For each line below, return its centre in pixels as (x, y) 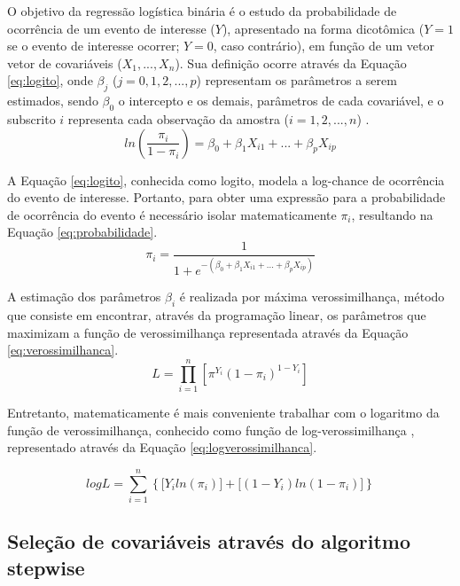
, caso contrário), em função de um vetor (324, 46)
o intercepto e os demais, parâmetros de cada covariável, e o (281, 101)
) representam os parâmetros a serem (296, 80)
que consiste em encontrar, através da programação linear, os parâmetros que (217, 315)
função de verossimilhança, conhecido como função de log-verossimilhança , (211, 430)
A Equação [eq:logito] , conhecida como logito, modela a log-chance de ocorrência (226, 180)
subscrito (31, 118)
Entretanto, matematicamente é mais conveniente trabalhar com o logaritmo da (223, 413)
